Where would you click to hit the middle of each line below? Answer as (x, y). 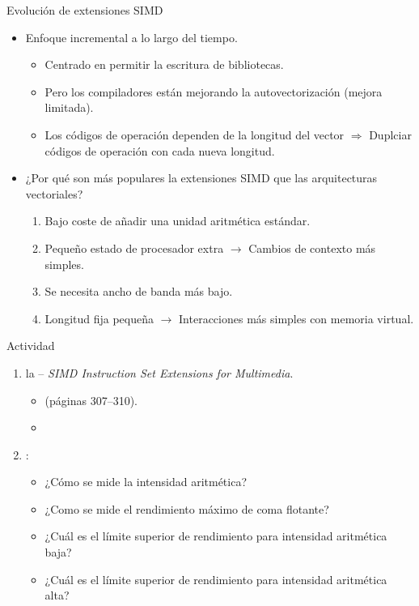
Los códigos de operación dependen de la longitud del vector (195, 134)
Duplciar (390, 134)
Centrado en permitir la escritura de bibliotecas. (164, 64)
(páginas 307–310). (91, 400)
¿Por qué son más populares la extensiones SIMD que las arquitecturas (201, 178)
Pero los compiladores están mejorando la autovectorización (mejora (214, 91)
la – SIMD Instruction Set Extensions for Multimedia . (159, 372)
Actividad (31, 346)
